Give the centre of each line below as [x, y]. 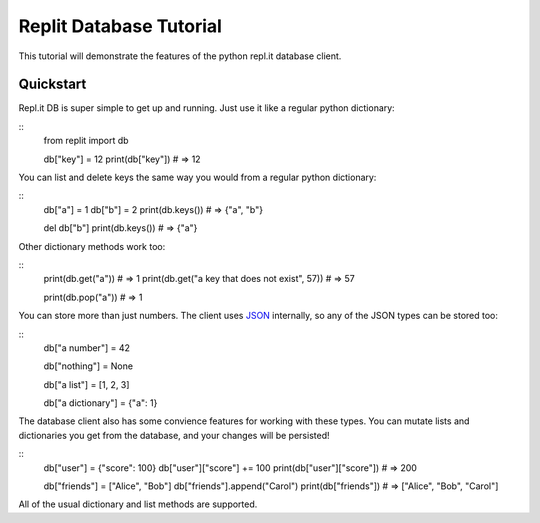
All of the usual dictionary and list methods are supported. [138, 504]
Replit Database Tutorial [120, 26]
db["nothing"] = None [88, 366]
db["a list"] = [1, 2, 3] [86, 384]
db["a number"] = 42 [86, 347]
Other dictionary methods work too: [92, 246]
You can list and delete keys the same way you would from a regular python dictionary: [197, 177]
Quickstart [52, 84]
